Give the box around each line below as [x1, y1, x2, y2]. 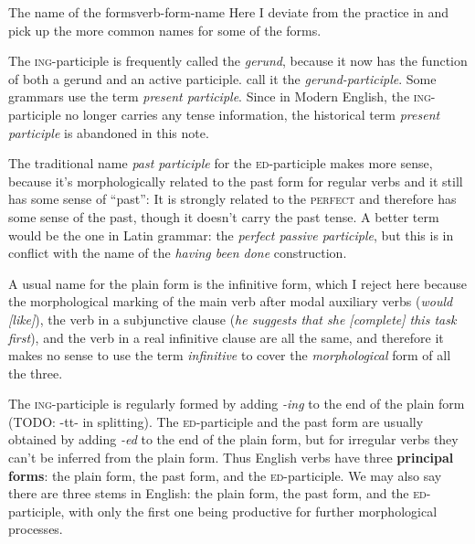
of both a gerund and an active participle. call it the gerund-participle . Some [8, 69, 437, 88]
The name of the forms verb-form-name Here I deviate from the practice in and [8, 3, 449, 21]
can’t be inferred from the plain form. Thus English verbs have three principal [8, 448, 454, 467]
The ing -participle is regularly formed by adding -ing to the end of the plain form [8, 394, 465, 413]
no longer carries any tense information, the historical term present [65, 104, 440, 123]
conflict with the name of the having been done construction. [8, 243, 347, 262]
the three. [8, 363, 63, 382]
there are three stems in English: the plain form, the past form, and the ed [8, 484, 427, 503]
